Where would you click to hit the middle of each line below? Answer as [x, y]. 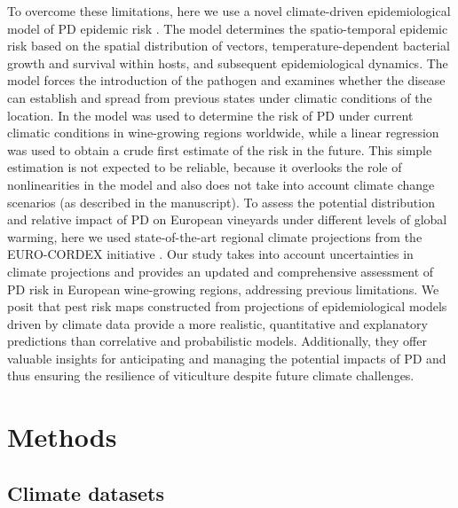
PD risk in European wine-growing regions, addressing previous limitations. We [223, 289]
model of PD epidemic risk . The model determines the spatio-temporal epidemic [228, 28]
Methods [62, 437]
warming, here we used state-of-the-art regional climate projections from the [215, 236]
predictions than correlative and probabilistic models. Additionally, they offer [217, 341]
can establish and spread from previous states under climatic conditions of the [220, 97]
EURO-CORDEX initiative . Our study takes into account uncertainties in [210, 254]
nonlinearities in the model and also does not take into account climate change [221, 184]
